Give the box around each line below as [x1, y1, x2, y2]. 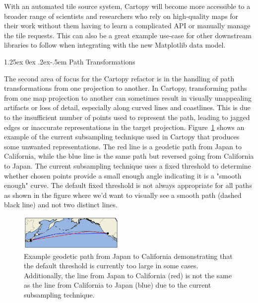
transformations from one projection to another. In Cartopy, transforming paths [4, 83, 247, 93]
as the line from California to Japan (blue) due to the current [24, 280, 211, 290]
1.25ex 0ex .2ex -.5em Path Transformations [4, 56, 135, 66]
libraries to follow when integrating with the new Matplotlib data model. [4, 40, 226, 50]
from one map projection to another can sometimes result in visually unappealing [4, 92, 252, 103]
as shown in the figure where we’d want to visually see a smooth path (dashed [4, 189, 242, 200]
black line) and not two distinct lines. [4, 199, 118, 210]
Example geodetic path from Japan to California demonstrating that [24, 250, 233, 261]
